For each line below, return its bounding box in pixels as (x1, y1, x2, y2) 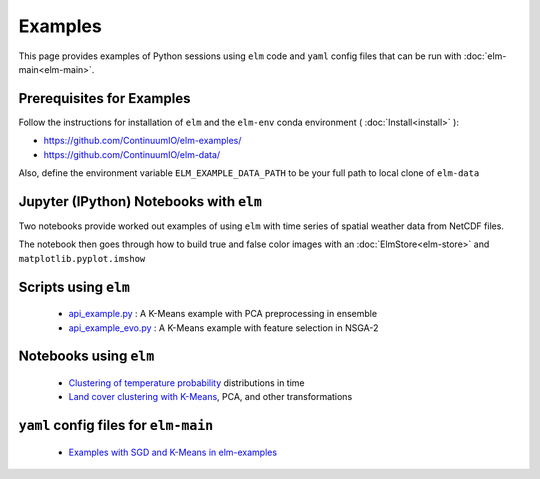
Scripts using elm (18, 278, 130, 295)
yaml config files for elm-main (18, 417, 214, 434)
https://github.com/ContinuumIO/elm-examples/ (43, 135, 242, 147)
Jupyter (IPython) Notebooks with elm (18, 193, 262, 210)
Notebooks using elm (18, 348, 155, 365)
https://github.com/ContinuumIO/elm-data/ (43, 148, 221, 160)
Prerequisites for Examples (18, 90, 191, 107)
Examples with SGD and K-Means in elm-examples (68, 446, 278, 458)
